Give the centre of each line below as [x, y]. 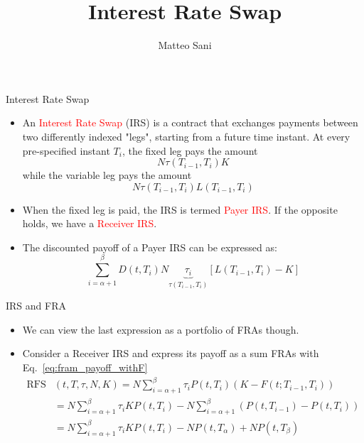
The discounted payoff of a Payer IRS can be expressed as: [150, 247]
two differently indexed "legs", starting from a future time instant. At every [186, 136]
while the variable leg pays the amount [107, 175]
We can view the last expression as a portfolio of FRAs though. [161, 329]
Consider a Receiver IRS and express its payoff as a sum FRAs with [171, 353]
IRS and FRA [36, 306]
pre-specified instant [66, 150]
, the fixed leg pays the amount [190, 150]
